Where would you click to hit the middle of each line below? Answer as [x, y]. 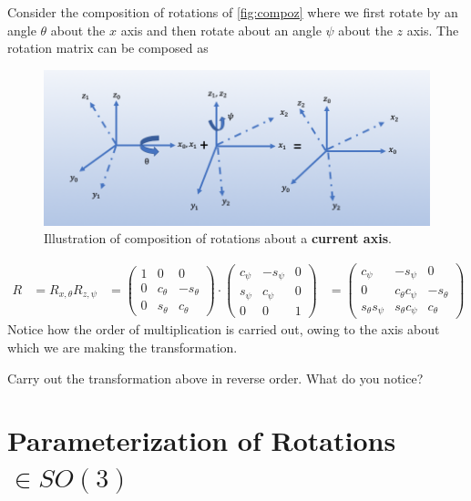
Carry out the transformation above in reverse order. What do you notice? [215, 378]
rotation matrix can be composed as [108, 48]
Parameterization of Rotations [202, 440]
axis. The [433, 30]
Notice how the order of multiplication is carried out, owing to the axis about [224, 329]
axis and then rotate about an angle [221, 30]
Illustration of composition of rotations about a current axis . [218, 238]
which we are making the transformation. [123, 348]
